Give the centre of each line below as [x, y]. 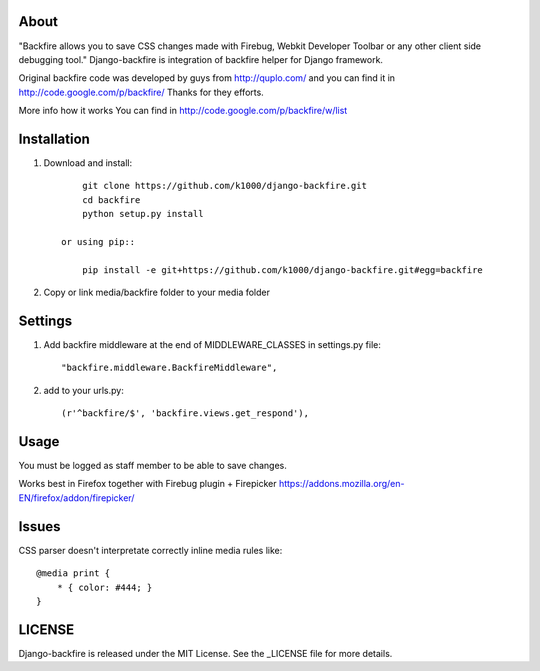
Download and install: [88, 162]
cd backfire [111, 199]
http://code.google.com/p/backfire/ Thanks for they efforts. [141, 92]
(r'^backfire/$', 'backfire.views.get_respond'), [185, 413]
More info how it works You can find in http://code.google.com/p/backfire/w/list [183, 111]
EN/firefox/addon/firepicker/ [76, 497]
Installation [54, 138]
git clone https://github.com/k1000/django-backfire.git [224, 186]
